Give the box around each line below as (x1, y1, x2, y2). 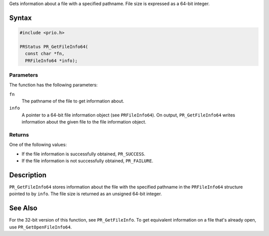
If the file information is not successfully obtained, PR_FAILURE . (21, 158, 153, 164)
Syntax (9, 13, 32, 22)
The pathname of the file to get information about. (21, 98, 125, 104)
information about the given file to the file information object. (21, 119, 146, 125)
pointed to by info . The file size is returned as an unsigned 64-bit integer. (9, 191, 162, 197)
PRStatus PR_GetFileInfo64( (19, 44, 88, 49)
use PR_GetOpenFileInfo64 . (9, 224, 72, 230)
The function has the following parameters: (9, 82, 98, 88)
